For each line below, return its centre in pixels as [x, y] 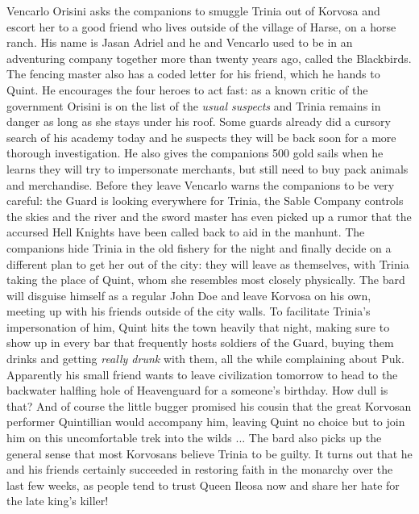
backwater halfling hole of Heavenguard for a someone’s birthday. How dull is [197, 390]
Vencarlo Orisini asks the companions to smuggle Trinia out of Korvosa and [193, 10]
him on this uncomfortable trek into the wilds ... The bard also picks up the [194, 438]
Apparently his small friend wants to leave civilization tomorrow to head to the [202, 374]
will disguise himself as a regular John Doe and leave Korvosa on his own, [189, 295]
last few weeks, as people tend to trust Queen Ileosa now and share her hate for [203, 485]
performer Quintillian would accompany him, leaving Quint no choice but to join [206, 422]
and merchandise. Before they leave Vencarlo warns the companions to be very [201, 184]
